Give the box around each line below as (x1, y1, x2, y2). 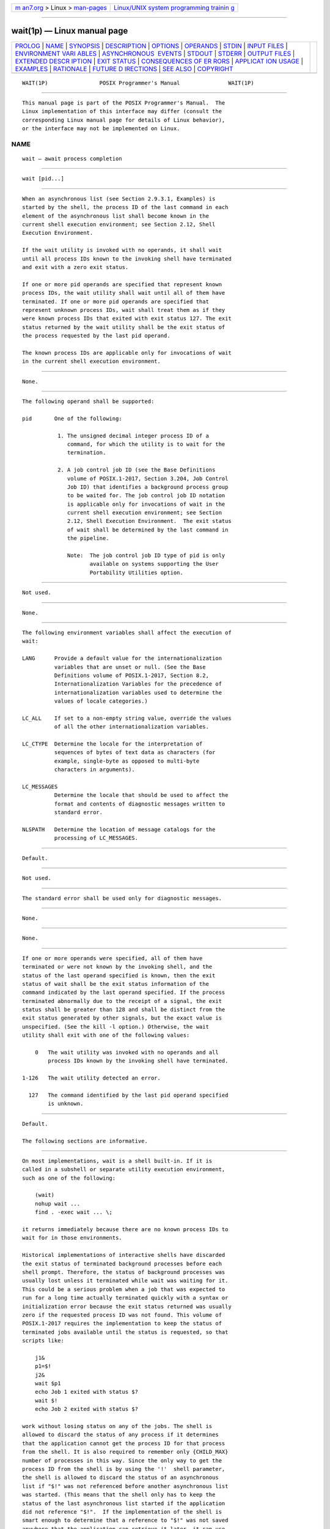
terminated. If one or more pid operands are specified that (22, 298, 209, 305)
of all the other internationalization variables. (54, 724, 209, 730)
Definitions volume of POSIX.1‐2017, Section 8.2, (54, 672, 209, 679)
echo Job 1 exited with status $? (34, 1388, 139, 1396)
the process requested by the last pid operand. (22, 332, 170, 339)
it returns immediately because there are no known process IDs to (22, 1226, 229, 1233)
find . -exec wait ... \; (34, 1209, 113, 1216)
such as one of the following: (22, 1174, 116, 1182)
